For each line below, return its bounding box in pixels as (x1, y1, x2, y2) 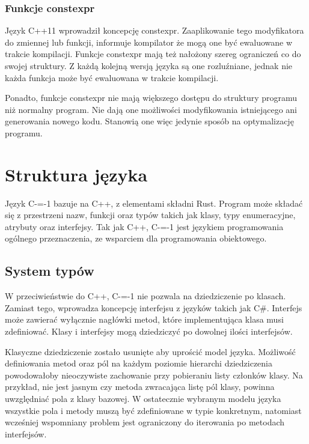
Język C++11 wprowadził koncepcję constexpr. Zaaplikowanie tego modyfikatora (5, 24, 304, 37)
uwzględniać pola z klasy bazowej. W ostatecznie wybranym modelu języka (5, 392, 281, 405)
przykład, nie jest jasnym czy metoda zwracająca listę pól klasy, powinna (5, 380, 275, 393)
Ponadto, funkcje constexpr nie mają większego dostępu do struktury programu (5, 91, 298, 104)
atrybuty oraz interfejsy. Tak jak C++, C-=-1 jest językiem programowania (5, 220, 284, 233)
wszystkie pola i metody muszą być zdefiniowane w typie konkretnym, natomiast (5, 404, 302, 416)
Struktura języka (5, 162, 148, 186)
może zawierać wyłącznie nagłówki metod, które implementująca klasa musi (5, 313, 284, 326)
